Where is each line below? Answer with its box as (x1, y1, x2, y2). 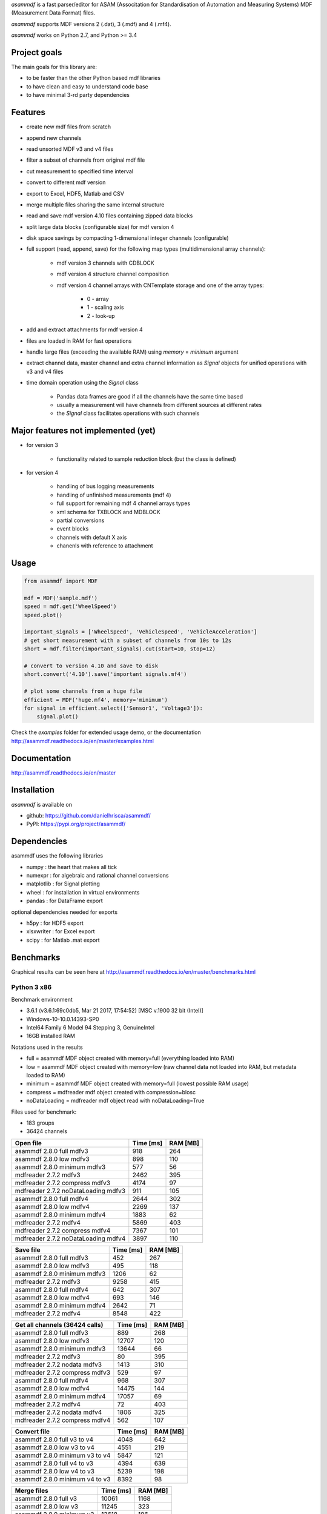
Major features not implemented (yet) (11, 426, 156, 436)
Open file (15, 1139, 42, 1147)
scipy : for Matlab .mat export (26, 936, 100, 944)
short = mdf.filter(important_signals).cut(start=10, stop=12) (24, 646, 216, 652)
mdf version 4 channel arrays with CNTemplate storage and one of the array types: (56, 282, 265, 289)
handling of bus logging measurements (56, 483, 154, 490)
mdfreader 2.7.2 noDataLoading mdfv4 (15, 1234, 126, 1243)
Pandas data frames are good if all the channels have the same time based (56, 392, 243, 400)
